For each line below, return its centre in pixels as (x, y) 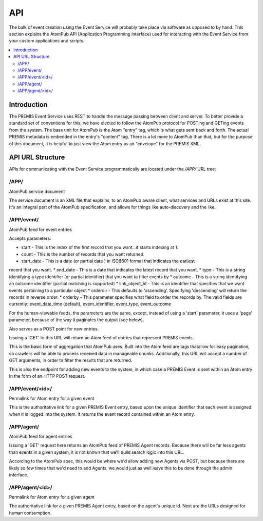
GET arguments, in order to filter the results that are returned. (71, 360)
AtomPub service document (37, 191)
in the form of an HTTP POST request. (47, 376)
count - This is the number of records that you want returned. (83, 254)
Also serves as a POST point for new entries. (54, 328)
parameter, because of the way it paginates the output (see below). (76, 320)
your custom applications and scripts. (47, 41)
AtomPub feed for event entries (40, 230)
